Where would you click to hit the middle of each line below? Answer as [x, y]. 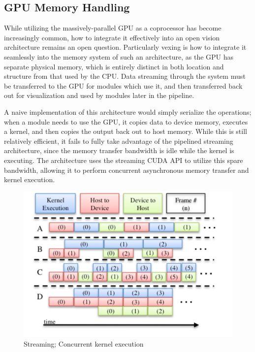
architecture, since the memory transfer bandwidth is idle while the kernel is [119, 150]
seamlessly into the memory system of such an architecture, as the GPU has [119, 56]
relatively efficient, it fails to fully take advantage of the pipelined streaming [119, 141]
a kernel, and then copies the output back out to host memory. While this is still [126, 131]
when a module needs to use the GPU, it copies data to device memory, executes [126, 121]
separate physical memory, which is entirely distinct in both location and [114, 66]
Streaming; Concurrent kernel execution [84, 343]
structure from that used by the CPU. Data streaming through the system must [125, 76]
